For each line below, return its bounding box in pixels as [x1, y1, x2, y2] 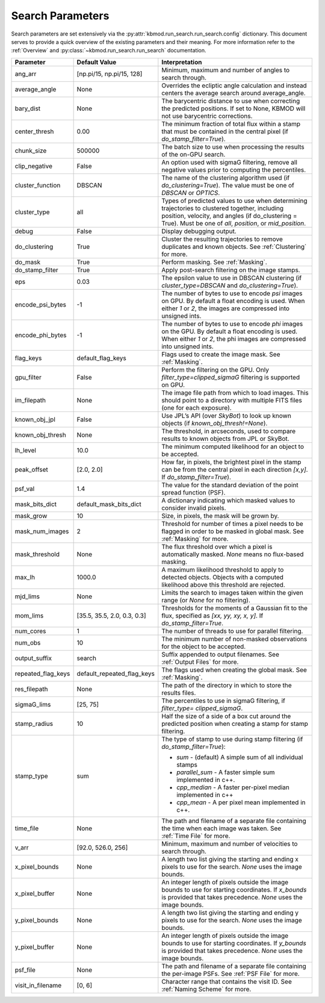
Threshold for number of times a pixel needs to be [161, 519, 303, 528]
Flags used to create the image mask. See [161, 350, 280, 358]
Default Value [76, 58, 117, 66]
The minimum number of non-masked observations [161, 634, 308, 643]
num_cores [14, 626, 46, 635]
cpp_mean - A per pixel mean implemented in [176, 798, 306, 807]
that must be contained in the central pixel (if [161, 127, 288, 136]
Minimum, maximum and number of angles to [161, 66, 290, 74]
